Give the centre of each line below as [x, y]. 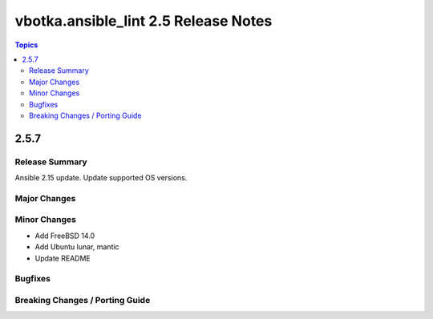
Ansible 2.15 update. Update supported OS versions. [101, 178]
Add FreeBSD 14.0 [65, 236]
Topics [26, 45]
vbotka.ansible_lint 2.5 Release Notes [144, 21]
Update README [63, 258]
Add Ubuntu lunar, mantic [77, 247]
